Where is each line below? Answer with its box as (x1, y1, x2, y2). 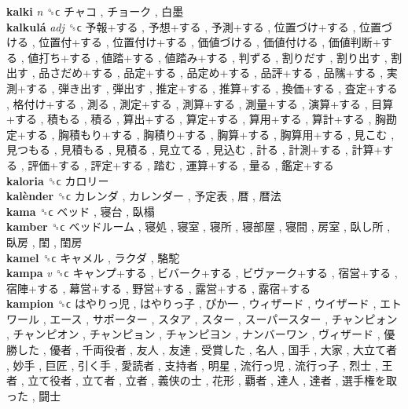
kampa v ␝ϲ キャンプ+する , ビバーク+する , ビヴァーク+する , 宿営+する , (6, 265, 398, 281)
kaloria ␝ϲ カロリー (6, 172, 109, 188)
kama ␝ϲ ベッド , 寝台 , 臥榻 (6, 203, 155, 219)
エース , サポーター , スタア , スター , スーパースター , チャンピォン (50, 310, 398, 327)
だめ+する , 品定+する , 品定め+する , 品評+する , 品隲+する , (61, 64, 384, 81)
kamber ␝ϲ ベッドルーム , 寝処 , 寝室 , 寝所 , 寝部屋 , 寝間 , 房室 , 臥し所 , (6, 218, 391, 235)
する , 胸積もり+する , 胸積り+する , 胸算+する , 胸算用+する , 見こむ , (25, 126, 395, 142)
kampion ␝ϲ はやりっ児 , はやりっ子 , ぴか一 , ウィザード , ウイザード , (6, 295, 377, 312)
